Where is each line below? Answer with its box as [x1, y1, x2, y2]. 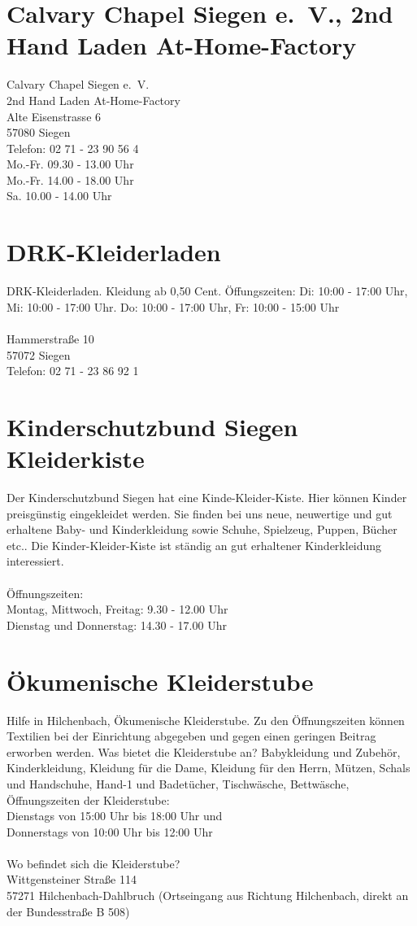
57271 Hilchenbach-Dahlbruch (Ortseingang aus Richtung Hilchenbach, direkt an [7, 887, 409, 904]
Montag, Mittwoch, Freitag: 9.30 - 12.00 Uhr [7, 601, 228, 618]
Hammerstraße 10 [7, 330, 94, 347]
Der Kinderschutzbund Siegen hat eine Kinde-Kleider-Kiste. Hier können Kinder [7, 489, 407, 506]
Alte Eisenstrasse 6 [7, 107, 102, 124]
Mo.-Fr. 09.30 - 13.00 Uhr [7, 155, 134, 173]
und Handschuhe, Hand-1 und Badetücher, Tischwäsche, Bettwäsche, [7, 775, 350, 792]
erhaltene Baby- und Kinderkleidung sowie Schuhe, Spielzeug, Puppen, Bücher [7, 521, 397, 538]
